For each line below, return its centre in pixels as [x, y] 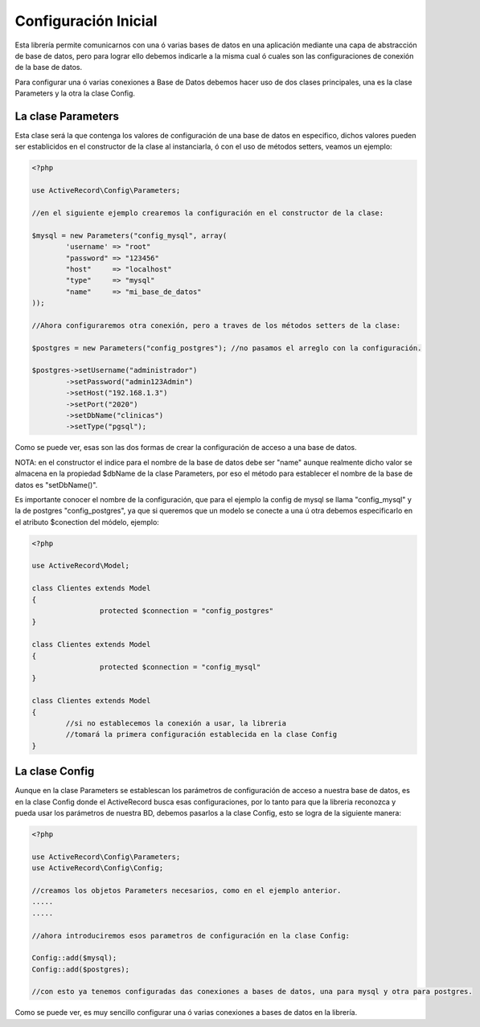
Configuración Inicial [86, 21]
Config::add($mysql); [74, 958]
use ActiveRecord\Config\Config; [98, 868]
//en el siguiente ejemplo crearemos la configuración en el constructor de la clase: [208, 213]
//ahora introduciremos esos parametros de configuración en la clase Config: [191, 935]
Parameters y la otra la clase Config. [75, 93]
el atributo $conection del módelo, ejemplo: [87, 522]
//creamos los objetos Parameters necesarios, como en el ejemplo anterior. [187, 890]
